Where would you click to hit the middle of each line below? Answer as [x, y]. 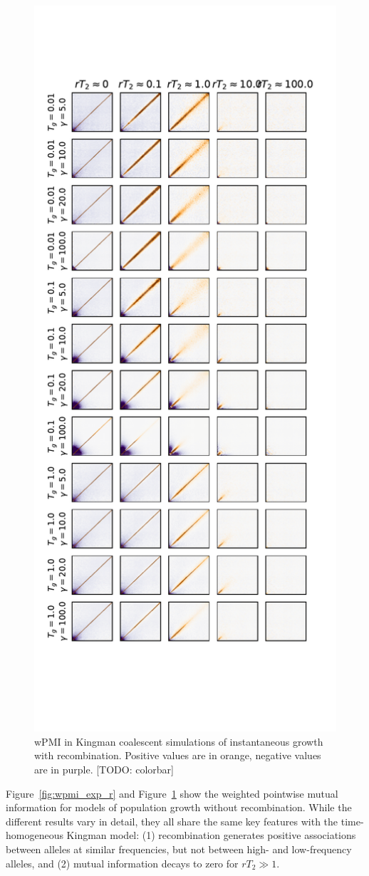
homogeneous [35, 835]
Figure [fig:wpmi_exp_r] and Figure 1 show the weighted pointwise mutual [172, 793]
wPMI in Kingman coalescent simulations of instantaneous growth [179, 741]
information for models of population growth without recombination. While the [179, 807]
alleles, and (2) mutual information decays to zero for [122, 863]
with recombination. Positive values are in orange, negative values [178, 755]
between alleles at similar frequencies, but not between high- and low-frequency [179, 849]
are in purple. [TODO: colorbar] [104, 769]
